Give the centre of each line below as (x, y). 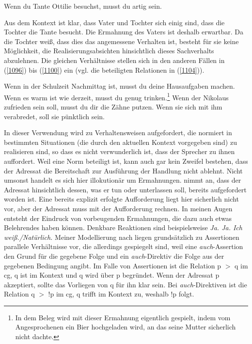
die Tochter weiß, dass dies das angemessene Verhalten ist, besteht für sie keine (121, 41)
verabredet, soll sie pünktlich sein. (54, 116)
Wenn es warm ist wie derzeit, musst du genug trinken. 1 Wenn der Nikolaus (116, 96)
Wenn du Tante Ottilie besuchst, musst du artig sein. (83, 6)
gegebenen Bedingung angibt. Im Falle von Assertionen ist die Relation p (113, 265)
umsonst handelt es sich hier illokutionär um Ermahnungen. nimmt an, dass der (123, 180)
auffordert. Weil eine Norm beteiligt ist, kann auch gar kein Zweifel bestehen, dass (126, 161)
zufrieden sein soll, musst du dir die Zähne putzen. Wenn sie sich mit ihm (113, 107)
